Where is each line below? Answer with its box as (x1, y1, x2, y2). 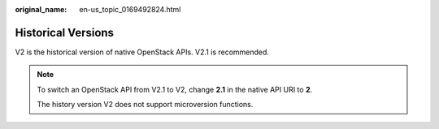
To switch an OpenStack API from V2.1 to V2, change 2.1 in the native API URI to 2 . (37, 84, 313, 94)
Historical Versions (15, 25, 114, 40)
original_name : (15, 5, 67, 14)
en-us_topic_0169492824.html (79, 5, 181, 14)
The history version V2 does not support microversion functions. (37, 100, 254, 110)
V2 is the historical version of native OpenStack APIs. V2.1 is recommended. (15, 47, 270, 57)
